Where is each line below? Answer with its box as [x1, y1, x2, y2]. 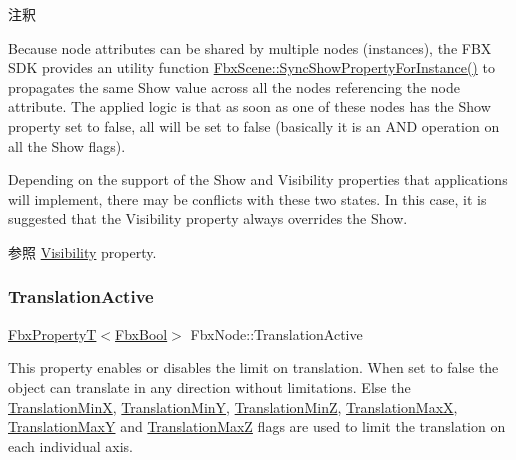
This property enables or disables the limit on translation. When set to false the [8, 357, 499, 378]
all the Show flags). [8, 135, 126, 156]
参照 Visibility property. [8, 241, 157, 262]
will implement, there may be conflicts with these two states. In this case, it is [8, 188, 487, 209]
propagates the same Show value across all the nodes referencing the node [8, 76, 461, 97]
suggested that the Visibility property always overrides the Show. [8, 208, 408, 229]
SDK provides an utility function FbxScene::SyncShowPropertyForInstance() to [8, 57, 495, 78]
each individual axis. [8, 435, 133, 456]
